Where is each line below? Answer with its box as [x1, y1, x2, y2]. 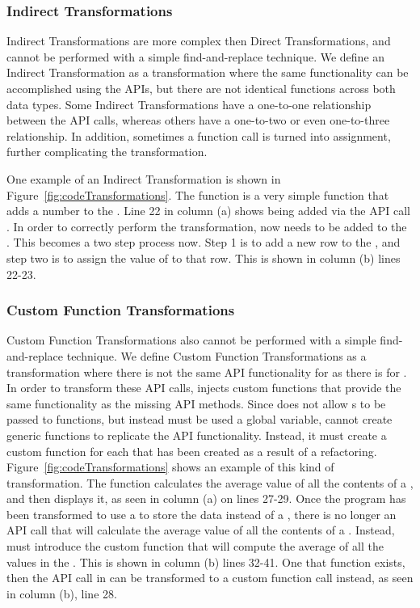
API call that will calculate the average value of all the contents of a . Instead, [6, 521, 395, 538]
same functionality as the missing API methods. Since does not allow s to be [6, 395, 386, 412]
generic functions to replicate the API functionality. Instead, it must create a [6, 426, 387, 443]
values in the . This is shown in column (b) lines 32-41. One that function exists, [6, 553, 405, 570]
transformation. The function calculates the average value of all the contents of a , [6, 474, 414, 491]
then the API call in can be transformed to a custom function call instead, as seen [6, 569, 414, 586]
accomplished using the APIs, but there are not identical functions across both [6, 80, 396, 96]
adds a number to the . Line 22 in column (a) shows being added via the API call [6, 202, 410, 219]
